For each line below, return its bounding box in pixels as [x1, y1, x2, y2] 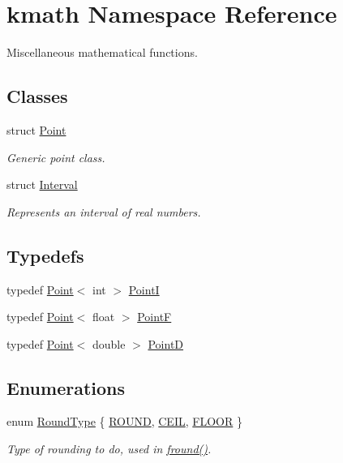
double [92, 335, 126, 352]
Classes [6, 84, 68, 109]
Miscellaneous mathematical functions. [6, 44, 198, 61]
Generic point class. [6, 148, 105, 165]
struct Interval [6, 176, 78, 193]
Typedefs [6, 242, 84, 268]
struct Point [6, 121, 66, 138]
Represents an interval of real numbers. [6, 203, 201, 220]
